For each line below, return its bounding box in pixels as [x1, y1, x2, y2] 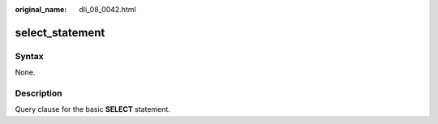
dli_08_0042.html [79, 5, 137, 14]
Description [15, 88, 62, 99]
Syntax [15, 50, 44, 62]
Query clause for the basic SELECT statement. [15, 105, 170, 114]
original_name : [15, 5, 67, 14]
